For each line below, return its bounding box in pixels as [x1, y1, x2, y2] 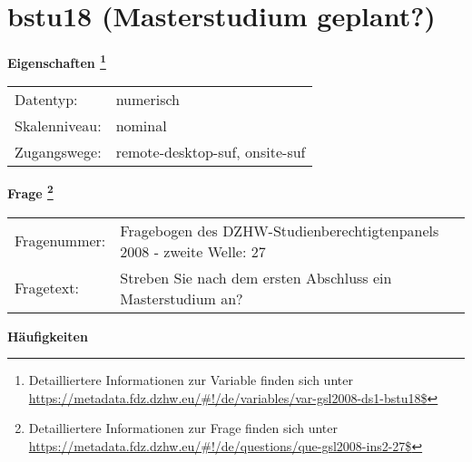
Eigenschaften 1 [7, 51, 106, 72]
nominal [115, 115, 167, 137]
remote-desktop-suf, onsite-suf [115, 141, 306, 163]
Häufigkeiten [7, 326, 88, 345]
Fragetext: [15, 277, 79, 299]
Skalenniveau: [15, 115, 102, 137]
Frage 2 [7, 181, 54, 203]
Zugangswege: [15, 141, 102, 163]
